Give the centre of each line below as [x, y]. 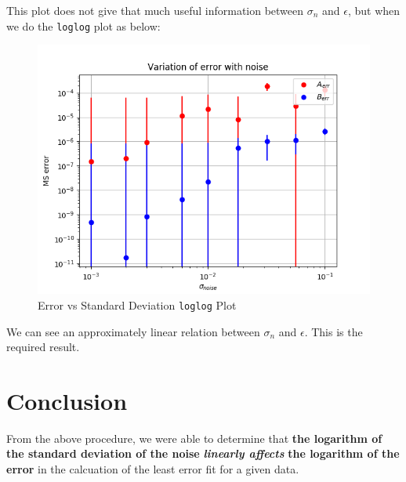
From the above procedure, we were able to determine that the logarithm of [194, 438]
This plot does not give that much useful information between [155, 10]
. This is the [333, 331]
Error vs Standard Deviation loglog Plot [137, 304]
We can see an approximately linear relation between [133, 331]
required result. [43, 347]
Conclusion [67, 400]
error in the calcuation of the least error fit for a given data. [153, 469]
